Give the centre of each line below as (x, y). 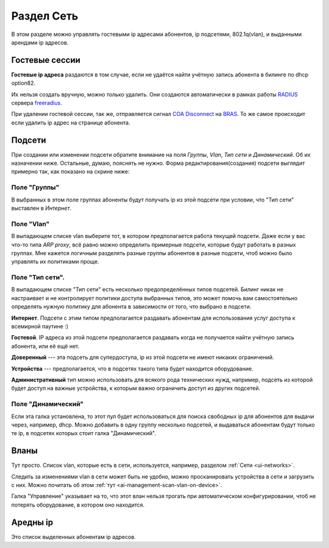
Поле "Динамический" (48, 404)
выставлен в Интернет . (41, 208)
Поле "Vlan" (30, 224)
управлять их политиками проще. (55, 262)
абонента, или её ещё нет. (45, 346)
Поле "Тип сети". (38, 278)
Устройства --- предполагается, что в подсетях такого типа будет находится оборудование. (132, 369)
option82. (23, 83)
